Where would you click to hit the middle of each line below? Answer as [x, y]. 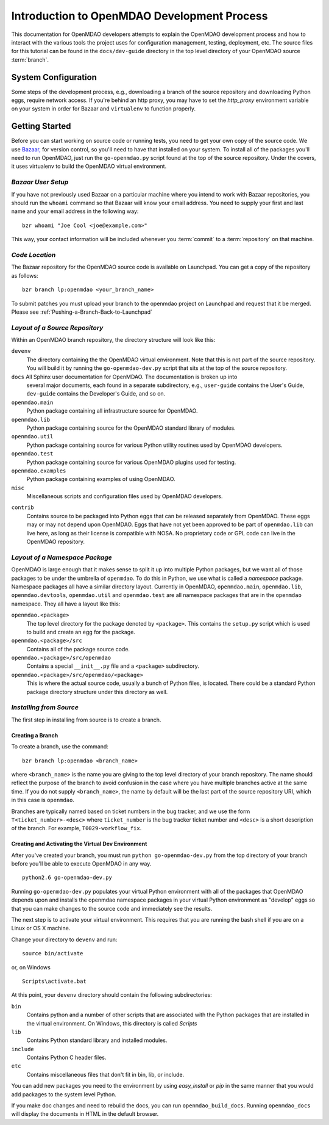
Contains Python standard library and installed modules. [97, 1040]
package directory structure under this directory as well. [97, 692]
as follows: [25, 275]
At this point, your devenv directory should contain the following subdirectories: [112, 995]
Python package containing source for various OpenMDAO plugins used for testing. [131, 462]
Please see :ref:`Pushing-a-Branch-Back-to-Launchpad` [82, 312]
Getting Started [41, 126]
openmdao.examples [39, 471]
